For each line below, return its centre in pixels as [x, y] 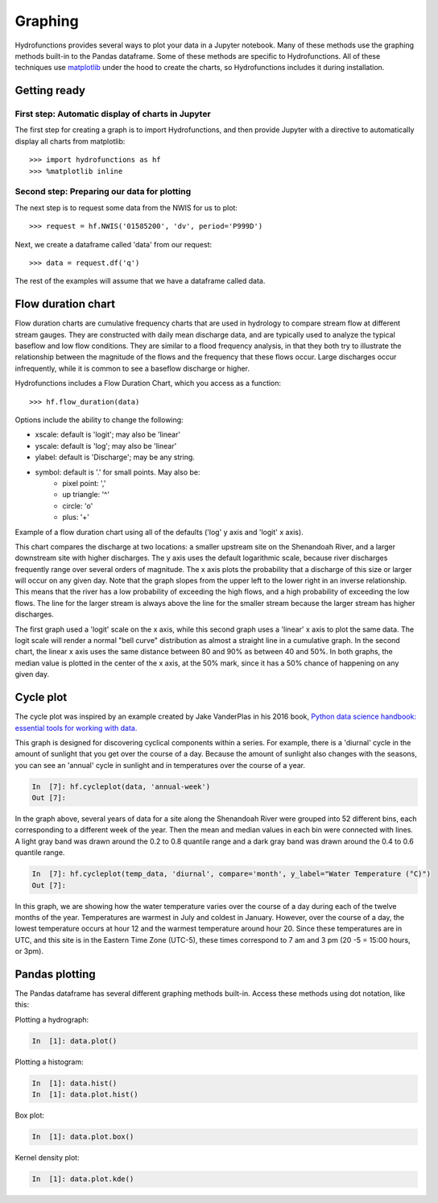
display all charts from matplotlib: [70, 141]
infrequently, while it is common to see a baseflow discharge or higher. [132, 368]
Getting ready [50, 91]
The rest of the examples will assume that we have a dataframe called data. [140, 281]
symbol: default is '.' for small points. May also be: [118, 472]
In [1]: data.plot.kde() [83, 1179]
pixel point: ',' [84, 483]
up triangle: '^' [86, 495]
